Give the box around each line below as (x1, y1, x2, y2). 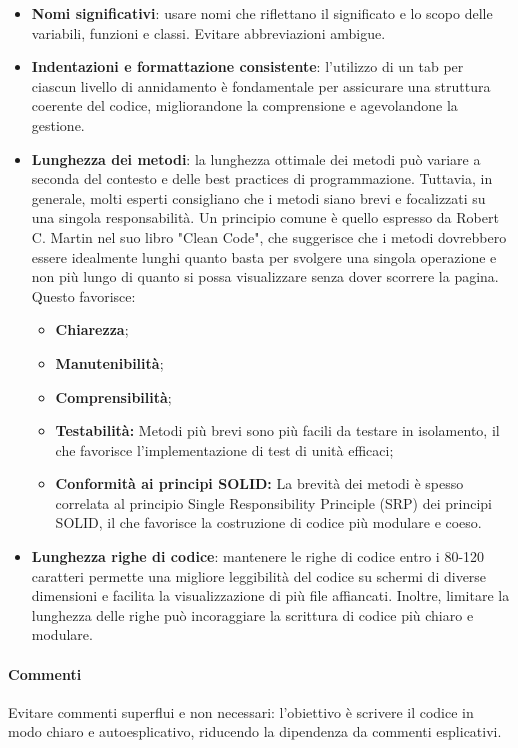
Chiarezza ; (55, 319, 129, 340)
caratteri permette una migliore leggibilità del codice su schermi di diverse (31, 565, 487, 586)
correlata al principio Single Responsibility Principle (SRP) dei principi (55, 492, 492, 513)
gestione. (31, 114, 85, 135)
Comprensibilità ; (55, 386, 172, 407)
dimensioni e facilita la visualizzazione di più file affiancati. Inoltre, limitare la (31, 585, 510, 606)
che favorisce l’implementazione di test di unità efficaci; (55, 439, 394, 460)
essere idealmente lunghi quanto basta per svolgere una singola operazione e (31, 246, 497, 267)
